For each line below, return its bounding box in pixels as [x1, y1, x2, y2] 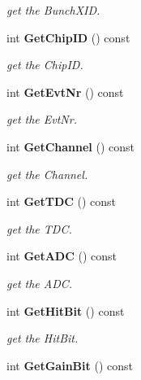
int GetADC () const [6, 247, 117, 264]
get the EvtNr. [6, 111, 77, 128]
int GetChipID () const [6, 28, 130, 46]
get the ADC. [6, 274, 73, 291]
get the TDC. [6, 220, 72, 237]
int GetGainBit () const [6, 356, 133, 373]
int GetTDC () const [6, 193, 117, 210]
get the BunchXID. [6, 2, 100, 18]
